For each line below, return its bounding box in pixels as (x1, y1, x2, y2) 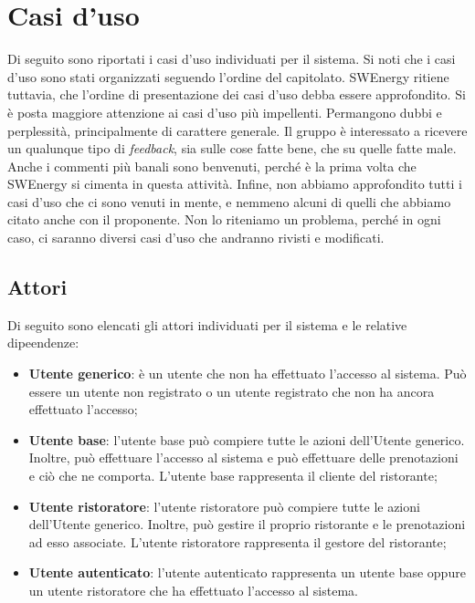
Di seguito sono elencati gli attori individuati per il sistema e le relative (7, 315, 407, 334)
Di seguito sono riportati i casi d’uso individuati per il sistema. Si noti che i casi (7, 49, 456, 68)
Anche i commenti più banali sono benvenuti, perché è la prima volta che (7, 156, 417, 175)
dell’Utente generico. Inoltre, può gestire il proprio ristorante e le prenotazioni (28, 515, 466, 534)
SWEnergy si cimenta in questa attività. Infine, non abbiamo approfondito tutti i (7, 174, 462, 193)
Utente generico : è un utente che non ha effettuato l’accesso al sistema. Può (28, 364, 467, 383)
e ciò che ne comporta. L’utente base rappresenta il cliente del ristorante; (28, 466, 438, 485)
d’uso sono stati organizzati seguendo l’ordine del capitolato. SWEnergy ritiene (7, 67, 449, 86)
